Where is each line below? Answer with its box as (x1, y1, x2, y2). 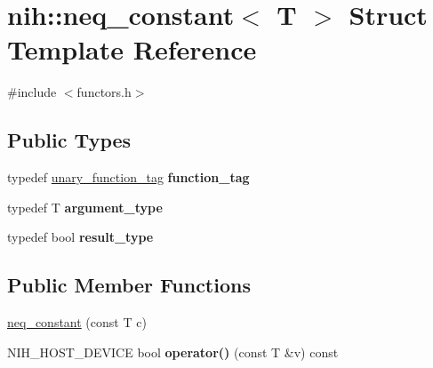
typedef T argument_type (7, 197, 163, 216)
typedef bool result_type (7, 228, 154, 246)
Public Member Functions (7, 271, 251, 299)
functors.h (76, 83, 132, 101)
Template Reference (7, 31, 257, 68)
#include (7, 83, 57, 101)
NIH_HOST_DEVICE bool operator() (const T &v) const (7, 342, 339, 361)
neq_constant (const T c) (7, 313, 147, 332)
